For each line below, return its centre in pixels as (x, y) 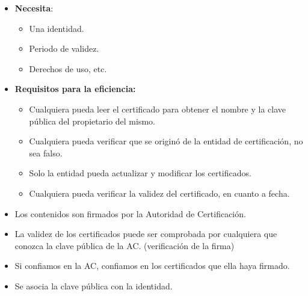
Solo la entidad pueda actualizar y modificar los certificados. (140, 173)
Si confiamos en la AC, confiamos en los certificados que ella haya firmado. (152, 266)
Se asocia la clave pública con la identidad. (94, 285)
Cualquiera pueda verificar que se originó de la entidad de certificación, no (166, 141)
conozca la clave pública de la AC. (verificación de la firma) (125, 245)
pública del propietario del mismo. (92, 121)
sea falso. (46, 153)
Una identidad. (57, 28)
